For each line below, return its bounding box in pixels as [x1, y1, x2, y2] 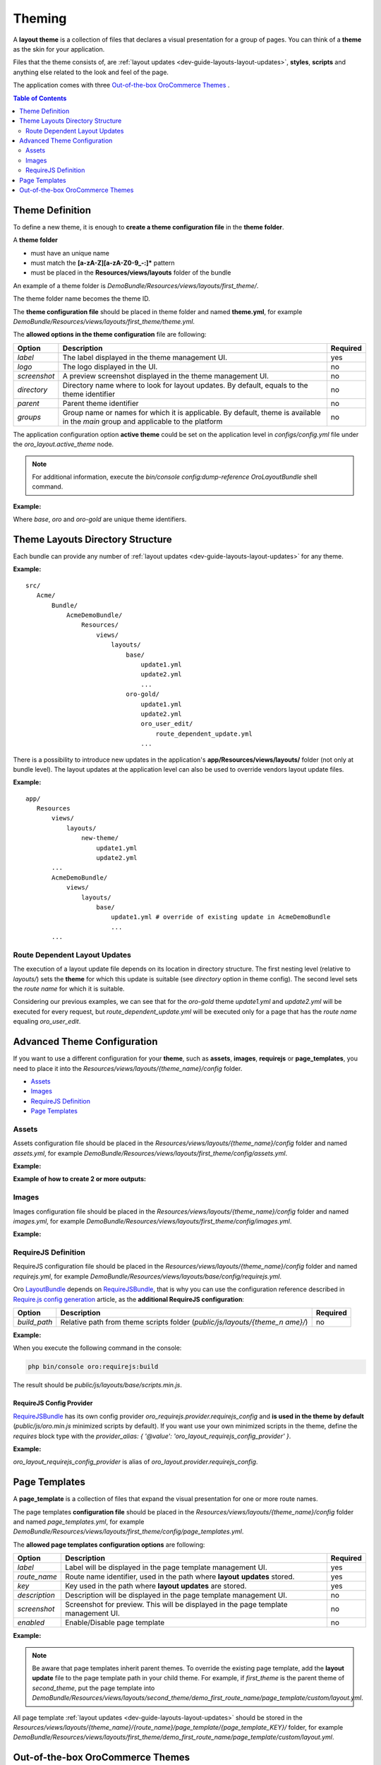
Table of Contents [13, 94, 67, 102]
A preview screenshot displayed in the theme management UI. [62, 371, 270, 381]
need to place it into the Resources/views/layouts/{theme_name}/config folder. [13, 1064, 243, 1072]
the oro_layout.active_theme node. [13, 440, 114, 448]
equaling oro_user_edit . [13, 1017, 81, 1026]
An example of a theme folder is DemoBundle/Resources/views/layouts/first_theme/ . [13, 281, 259, 289]
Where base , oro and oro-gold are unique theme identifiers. [13, 515, 187, 524]
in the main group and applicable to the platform [62, 417, 223, 426]
